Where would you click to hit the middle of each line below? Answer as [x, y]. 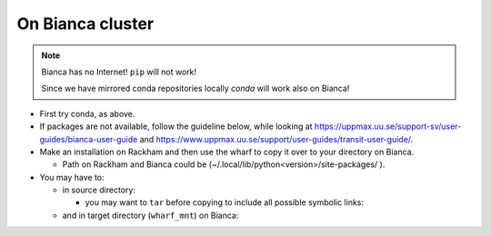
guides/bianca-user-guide [89, 139]
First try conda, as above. [87, 113]
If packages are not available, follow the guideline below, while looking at [176, 126]
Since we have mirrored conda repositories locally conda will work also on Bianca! [195, 88]
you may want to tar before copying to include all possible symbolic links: [224, 202]
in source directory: [99, 190]
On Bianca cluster [85, 24]
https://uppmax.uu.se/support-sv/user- [388, 126]
